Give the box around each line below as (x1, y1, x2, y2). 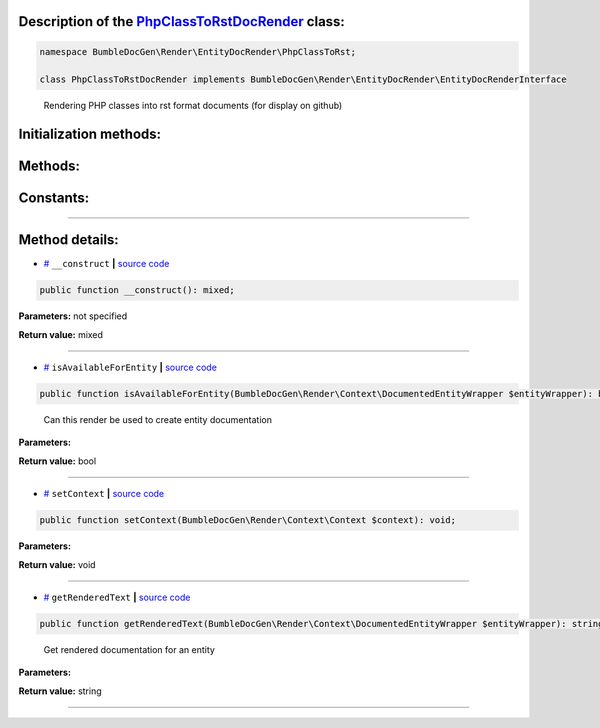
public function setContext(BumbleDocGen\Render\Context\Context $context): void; (39, 515, 457, 526)
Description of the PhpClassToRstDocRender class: (18, 13, 345, 30)
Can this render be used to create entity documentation (43, 414, 272, 426)
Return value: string (18, 685, 102, 697)
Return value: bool (18, 455, 97, 467)
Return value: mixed (18, 328, 104, 340)
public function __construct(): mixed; (39, 285, 235, 296)
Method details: (18, 231, 119, 249)
